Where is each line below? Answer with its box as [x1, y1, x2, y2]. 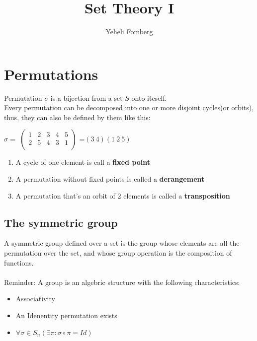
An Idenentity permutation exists [15, 310, 117, 320]
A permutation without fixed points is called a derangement [15, 174, 205, 184]
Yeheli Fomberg [105, 26, 153, 37]
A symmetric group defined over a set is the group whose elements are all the [4, 238, 240, 248]
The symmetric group [4, 214, 118, 230]
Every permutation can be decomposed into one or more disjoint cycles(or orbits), [4, 102, 254, 113]
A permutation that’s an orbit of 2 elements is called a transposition [15, 190, 230, 201]
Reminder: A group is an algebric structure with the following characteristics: [4, 276, 240, 287]
